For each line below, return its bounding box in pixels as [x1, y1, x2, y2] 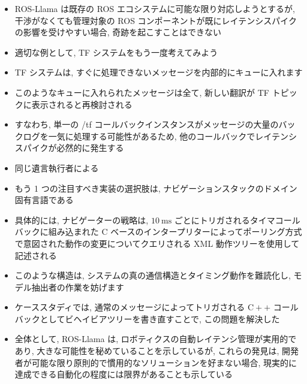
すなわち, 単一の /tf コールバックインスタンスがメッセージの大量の [14, 118, 279, 131]
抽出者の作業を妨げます [31, 280, 124, 293]
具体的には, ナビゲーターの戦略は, [14, 213, 149, 226]
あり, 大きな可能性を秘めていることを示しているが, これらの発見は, [14, 344, 279, 357]
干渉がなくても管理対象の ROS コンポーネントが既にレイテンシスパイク [14, 14, 297, 26]
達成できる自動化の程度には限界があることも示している [14, 368, 233, 380]
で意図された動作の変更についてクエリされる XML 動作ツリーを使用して [14, 237, 300, 249]
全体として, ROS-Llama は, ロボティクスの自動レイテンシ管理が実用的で [14, 332, 297, 345]
